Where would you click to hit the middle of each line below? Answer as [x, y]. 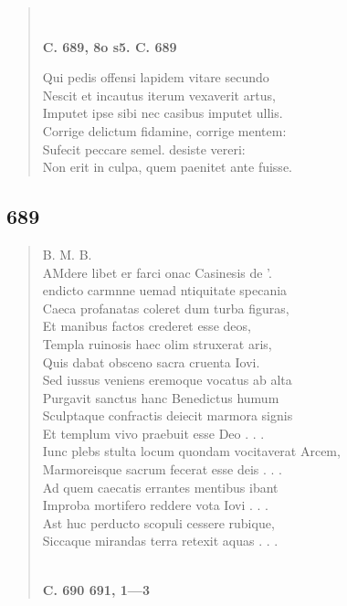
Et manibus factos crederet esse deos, [147, 326]
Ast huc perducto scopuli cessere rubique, [158, 522]
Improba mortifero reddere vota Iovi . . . [155, 505]
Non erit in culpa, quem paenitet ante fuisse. [167, 167]
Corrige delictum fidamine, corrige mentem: [164, 130]
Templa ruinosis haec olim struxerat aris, [157, 343]
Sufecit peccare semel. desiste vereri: [144, 149]
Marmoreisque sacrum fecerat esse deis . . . [163, 469]
